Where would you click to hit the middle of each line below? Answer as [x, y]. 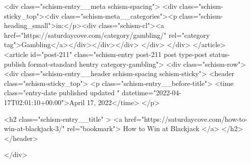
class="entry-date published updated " [62, 93]
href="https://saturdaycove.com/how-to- [186, 119]
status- [220, 54]
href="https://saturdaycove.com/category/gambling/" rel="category [107, 35]
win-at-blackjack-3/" [34, 128]
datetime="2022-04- [151, 93]
